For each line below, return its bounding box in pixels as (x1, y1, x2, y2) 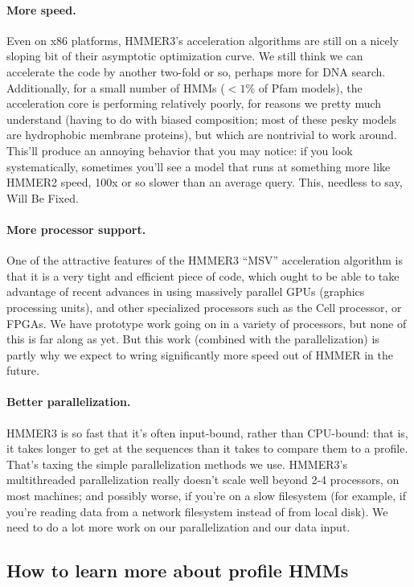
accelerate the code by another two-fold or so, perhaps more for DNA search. (6, 63, 386, 80)
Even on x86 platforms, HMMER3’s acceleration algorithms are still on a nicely (6, 31, 399, 48)
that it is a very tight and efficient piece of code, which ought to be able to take (6, 267, 400, 284)
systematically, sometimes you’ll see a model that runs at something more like (6, 158, 391, 174)
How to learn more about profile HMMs (6, 558, 349, 583)
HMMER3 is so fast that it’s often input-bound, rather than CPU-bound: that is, (6, 424, 408, 441)
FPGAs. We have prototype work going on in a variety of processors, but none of (6, 314, 407, 331)
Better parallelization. (6, 393, 131, 410)
